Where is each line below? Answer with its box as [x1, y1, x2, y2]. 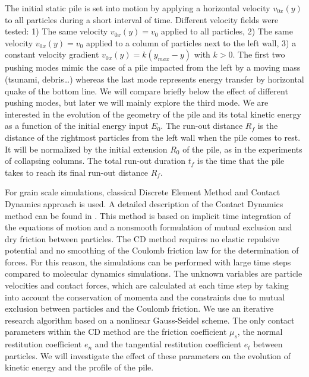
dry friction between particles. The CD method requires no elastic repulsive [5, 232, 279, 245]
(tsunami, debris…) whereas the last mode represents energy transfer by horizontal [5, 72, 304, 85]
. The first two [232, 48, 285, 61]
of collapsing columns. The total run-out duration [5, 154, 185, 167]
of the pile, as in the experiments [182, 142, 302, 155]
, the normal [237, 325, 283, 338]
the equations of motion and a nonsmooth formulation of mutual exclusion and [5, 221, 292, 233]
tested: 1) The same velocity [5, 25, 108, 37]
